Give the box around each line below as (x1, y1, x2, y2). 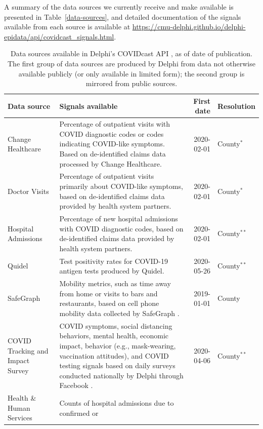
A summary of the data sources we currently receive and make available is (4, 2, 234, 12)
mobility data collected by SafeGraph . (59, 307, 180, 318)
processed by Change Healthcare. (59, 158, 162, 169)
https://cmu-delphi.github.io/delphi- (132, 21, 246, 32)
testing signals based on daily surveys (59, 360, 176, 371)
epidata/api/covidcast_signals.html (4, 31, 114, 42)
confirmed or (59, 407, 99, 418)
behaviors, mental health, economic (59, 330, 169, 341)
